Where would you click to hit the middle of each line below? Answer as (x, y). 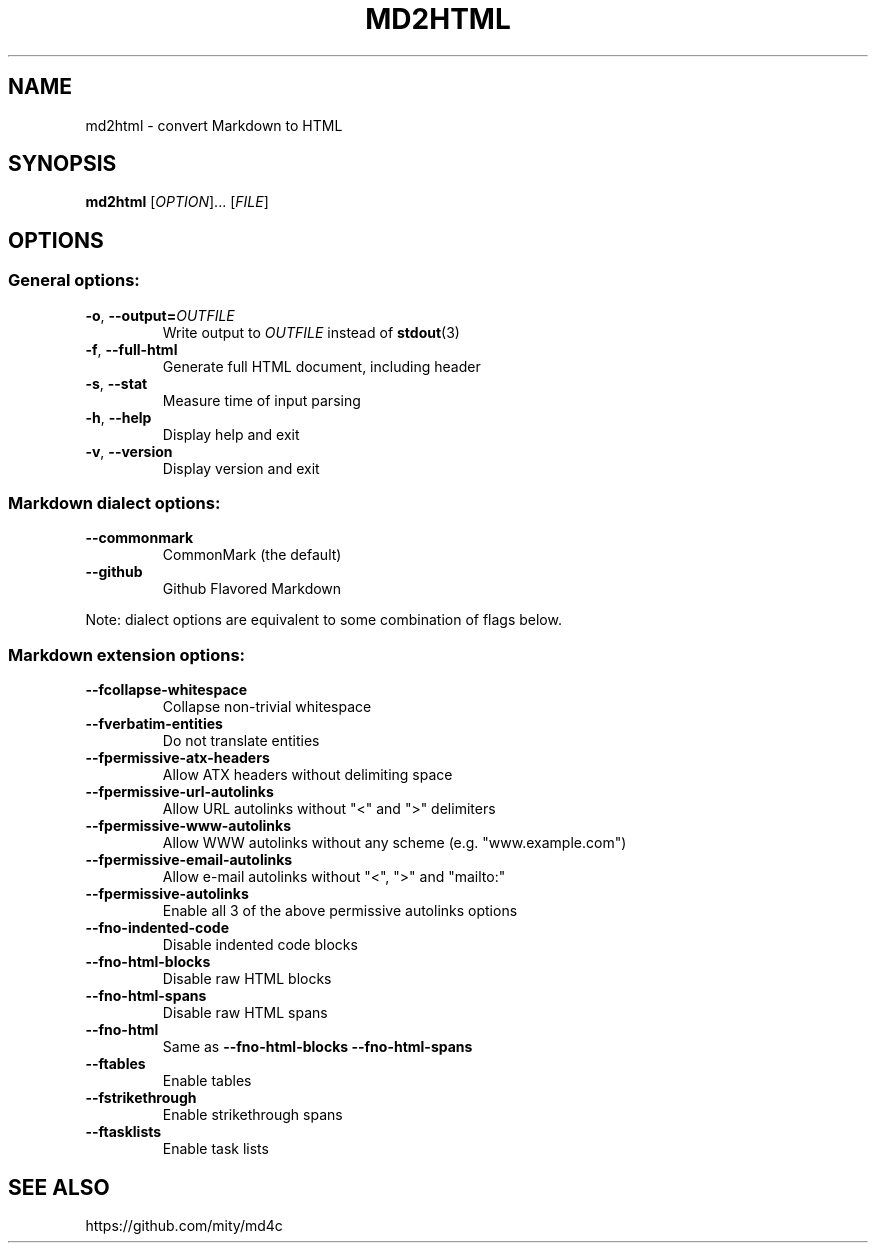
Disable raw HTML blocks (247, 979)
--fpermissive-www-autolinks (188, 826)
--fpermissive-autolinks (167, 894)
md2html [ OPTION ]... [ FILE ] (177, 202)
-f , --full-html (131, 349)
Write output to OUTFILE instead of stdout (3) (311, 332)
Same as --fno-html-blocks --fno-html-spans (317, 1047)
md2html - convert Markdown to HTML (214, 125)
